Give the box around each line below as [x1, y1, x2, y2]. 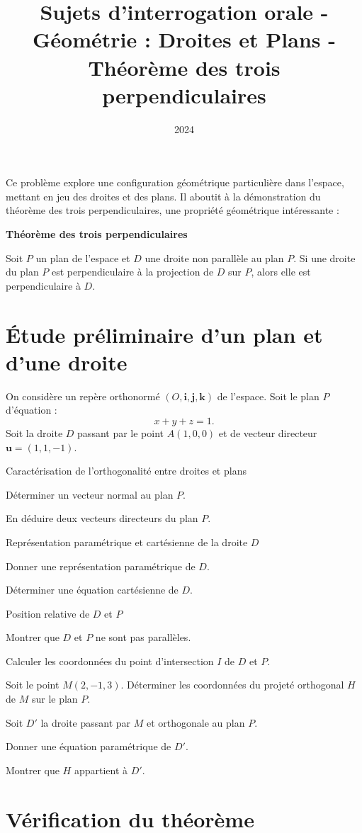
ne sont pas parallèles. [95, 630, 191, 645]
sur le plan [31, 691, 78, 706]
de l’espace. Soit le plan [217, 388, 319, 403]
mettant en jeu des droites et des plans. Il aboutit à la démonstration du [6, 188, 321, 203]
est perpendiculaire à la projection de [52, 264, 214, 279]
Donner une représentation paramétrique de [6, 558, 196, 573]
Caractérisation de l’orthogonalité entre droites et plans [6, 463, 247, 478]
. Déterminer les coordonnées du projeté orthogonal [120, 677, 344, 692]
